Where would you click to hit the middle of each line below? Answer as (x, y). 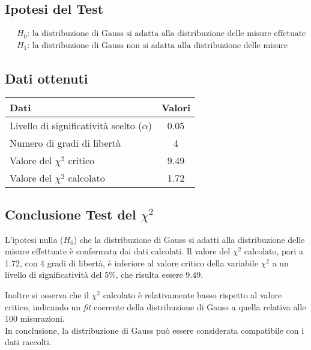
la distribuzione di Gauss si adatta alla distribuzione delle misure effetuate (169, 34)
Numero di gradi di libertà (65, 143)
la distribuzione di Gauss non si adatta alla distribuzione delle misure (160, 45)
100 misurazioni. (35, 318)
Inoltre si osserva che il (47, 294)
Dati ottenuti (47, 78)
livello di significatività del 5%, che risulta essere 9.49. (104, 275)
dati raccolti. (28, 342)
